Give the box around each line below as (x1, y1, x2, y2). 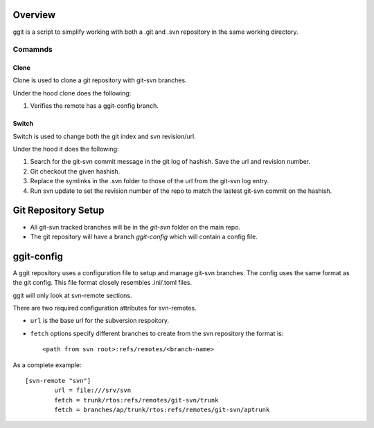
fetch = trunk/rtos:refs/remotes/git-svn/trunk (54, 396, 219, 404)
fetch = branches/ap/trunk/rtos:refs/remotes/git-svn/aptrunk (54, 406, 270, 414)
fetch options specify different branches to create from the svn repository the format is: (30, 329, 284, 337)
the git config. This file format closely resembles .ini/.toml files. (12, 279, 193, 287)
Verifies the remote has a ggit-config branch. (30, 102, 159, 110)
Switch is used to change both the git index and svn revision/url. (12, 132, 197, 140)
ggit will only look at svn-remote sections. (12, 291, 132, 299)
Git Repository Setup (12, 205, 105, 216)
